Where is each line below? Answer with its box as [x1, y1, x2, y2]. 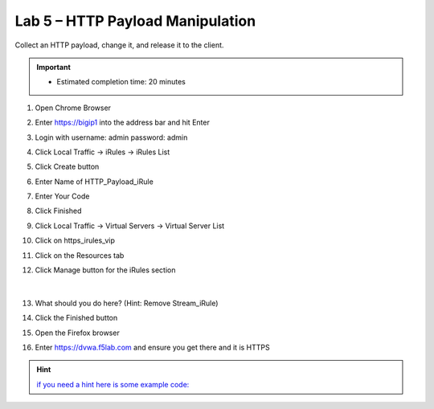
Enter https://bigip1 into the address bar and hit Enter [35, 117, 211, 128]
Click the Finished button [35, 313, 118, 323]
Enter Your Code [35, 191, 90, 201]
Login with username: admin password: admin [35, 133, 188, 142]
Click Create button [35, 162, 100, 172]
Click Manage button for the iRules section [35, 265, 176, 275]
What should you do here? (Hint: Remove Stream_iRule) [35, 298, 219, 308]
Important [36, 62, 72, 72]
